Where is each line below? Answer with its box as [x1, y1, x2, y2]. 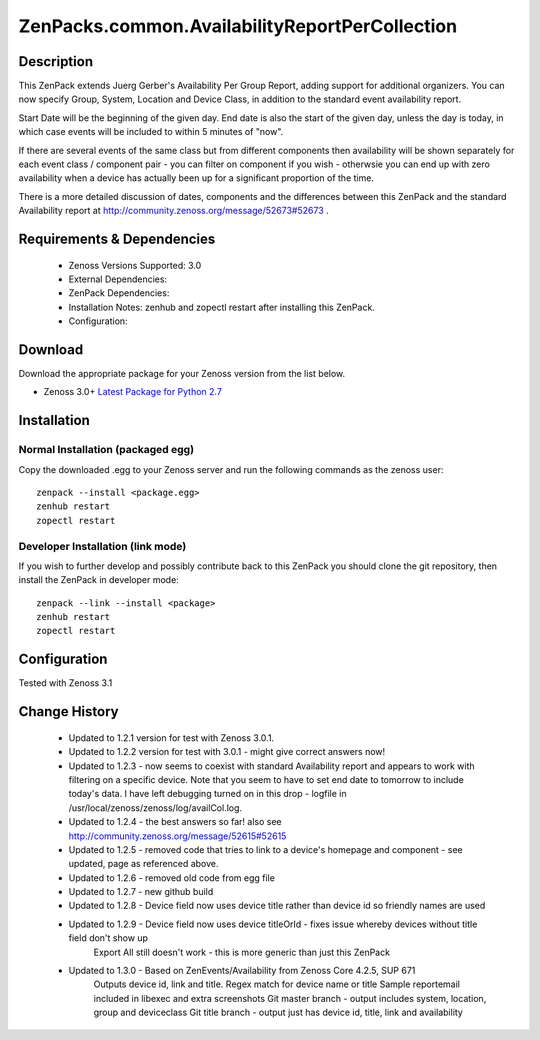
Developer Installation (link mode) [18, 539, 187, 553]
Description [18, 53, 94, 70]
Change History [18, 703, 119, 720]
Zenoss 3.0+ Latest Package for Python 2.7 [43, 386, 222, 398]
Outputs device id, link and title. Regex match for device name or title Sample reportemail [93, 978, 460, 990]
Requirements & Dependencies [18, 231, 216, 247]
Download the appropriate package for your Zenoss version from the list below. [18, 368, 346, 380]
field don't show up [68, 932, 149, 944]
